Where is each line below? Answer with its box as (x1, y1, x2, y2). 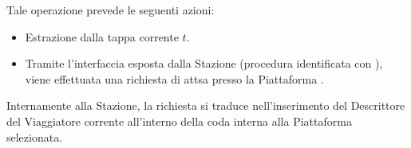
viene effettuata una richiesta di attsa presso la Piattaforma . (25, 70, 324, 87)
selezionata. (6, 128, 63, 145)
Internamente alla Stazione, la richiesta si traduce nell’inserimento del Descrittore (6, 97, 405, 114)
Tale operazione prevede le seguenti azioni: (6, 2, 215, 18)
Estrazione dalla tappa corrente (25, 28, 179, 45)
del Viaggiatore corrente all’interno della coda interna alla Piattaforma (6, 112, 352, 129)
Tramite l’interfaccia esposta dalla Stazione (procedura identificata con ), (25, 55, 383, 72)
